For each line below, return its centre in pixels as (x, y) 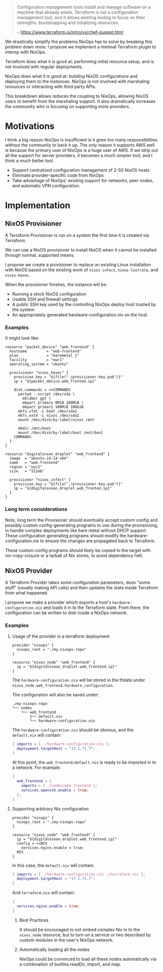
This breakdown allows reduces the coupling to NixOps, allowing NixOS (77, 96)
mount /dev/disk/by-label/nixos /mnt (56, 420)
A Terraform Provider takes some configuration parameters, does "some (78, 582)
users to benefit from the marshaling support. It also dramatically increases (80, 101)
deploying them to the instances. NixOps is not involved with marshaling (77, 81)
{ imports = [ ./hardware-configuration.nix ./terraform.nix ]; (79, 874)
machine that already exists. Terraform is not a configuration (78, 12)
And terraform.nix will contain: (44, 893)
